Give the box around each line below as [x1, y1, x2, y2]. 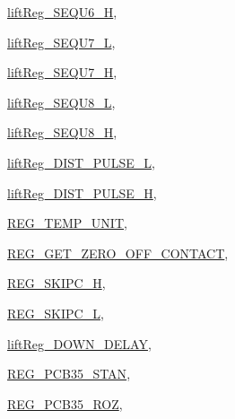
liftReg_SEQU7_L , [7, 32, 116, 51]
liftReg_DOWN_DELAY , [7, 334, 152, 353]
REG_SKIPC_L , [7, 303, 104, 322]
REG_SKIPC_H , [7, 274, 106, 292]
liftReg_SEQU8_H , [7, 123, 117, 142]
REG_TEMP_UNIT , [7, 214, 127, 232]
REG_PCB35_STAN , [7, 364, 131, 383]
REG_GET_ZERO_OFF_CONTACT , [7, 243, 229, 262]
